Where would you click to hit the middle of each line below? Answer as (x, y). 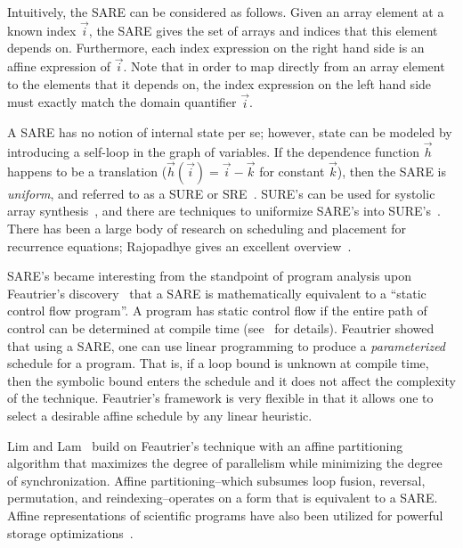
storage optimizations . (70, 532)
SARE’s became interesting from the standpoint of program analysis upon (210, 276)
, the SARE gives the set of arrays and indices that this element (263, 30)
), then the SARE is (392, 171)
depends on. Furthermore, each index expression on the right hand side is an (216, 48)
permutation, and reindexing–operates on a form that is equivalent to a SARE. (223, 498)
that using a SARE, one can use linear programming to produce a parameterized (227, 345)
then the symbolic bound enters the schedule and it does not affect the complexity (231, 380)
